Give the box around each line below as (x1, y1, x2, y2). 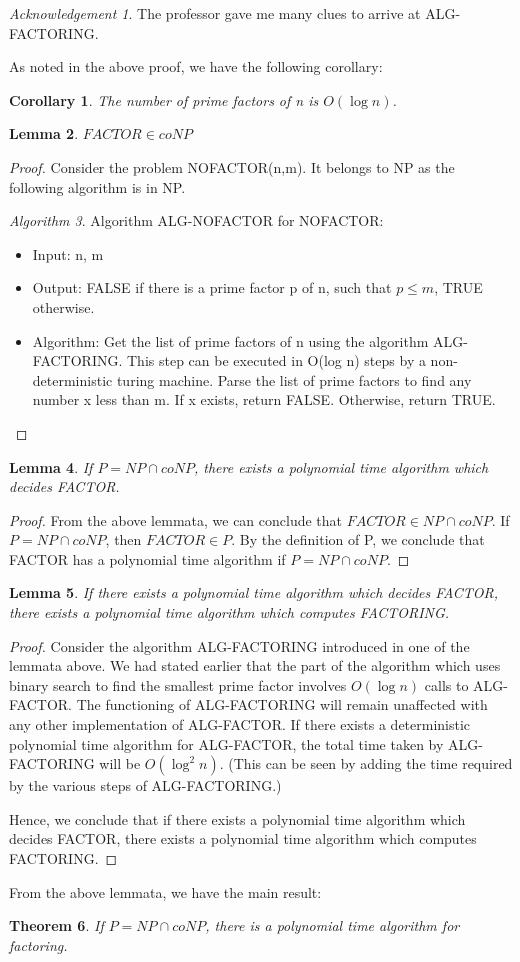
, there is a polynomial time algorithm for (205, 915, 460, 936)
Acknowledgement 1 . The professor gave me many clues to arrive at (9, 3, 421, 23)
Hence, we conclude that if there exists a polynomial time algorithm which (9, 808, 466, 829)
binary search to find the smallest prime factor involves (9, 674, 347, 695)
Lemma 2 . (9, 123, 79, 144)
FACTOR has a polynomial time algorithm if (9, 548, 286, 569)
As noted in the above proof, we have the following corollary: (9, 56, 383, 77)
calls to (424, 674, 469, 695)
